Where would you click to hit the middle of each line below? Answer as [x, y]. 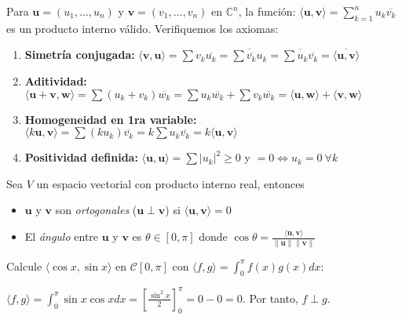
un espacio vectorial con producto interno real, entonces [170, 183]
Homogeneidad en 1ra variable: [111, 119]
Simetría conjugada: [80, 55]
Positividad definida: [81, 157]
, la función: [267, 11]
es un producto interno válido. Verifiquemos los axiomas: [143, 28]
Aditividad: [56, 80]
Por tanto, [274, 298]
